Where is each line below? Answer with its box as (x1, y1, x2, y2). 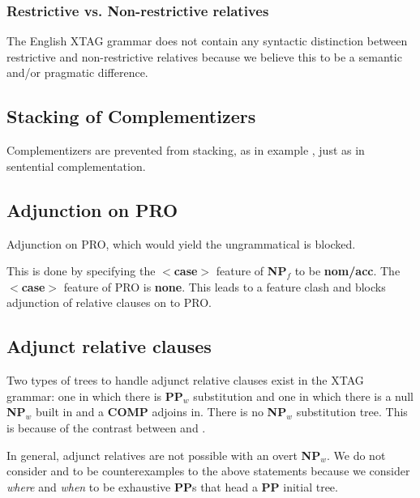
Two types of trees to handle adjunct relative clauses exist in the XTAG (6, 372, 364, 389)
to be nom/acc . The (294, 262, 401, 279)
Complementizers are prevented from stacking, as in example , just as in (6, 142, 365, 159)
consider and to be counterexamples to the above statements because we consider (6, 462, 410, 479)
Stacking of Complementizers (6, 104, 256, 129)
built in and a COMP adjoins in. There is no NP (36, 403, 287, 420)
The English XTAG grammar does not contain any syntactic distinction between (6, 32, 408, 49)
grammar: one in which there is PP (6, 387, 183, 404)
